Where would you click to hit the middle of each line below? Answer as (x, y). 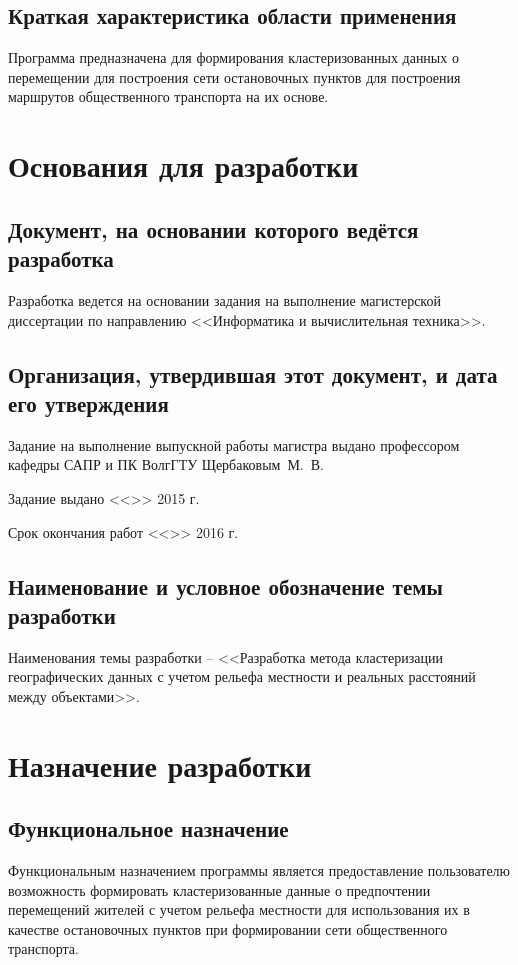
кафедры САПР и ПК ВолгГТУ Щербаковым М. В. (166, 464)
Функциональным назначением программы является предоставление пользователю (259, 870)
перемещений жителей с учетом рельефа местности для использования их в (239, 909)
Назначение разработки (160, 764)
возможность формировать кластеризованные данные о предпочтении (219, 889)
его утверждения (88, 402)
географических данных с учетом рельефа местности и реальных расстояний (242, 676)
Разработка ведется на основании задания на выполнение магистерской (224, 299)
